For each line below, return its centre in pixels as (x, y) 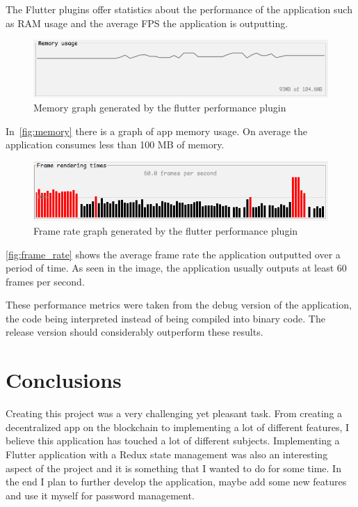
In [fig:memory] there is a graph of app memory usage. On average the (156, 131)
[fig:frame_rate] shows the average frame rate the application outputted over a (173, 254)
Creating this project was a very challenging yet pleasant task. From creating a (174, 413)
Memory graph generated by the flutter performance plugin (160, 108)
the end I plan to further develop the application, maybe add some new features (176, 482)
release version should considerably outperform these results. (135, 332)
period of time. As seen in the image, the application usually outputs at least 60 (176, 268)
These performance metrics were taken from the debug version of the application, (179, 305)
